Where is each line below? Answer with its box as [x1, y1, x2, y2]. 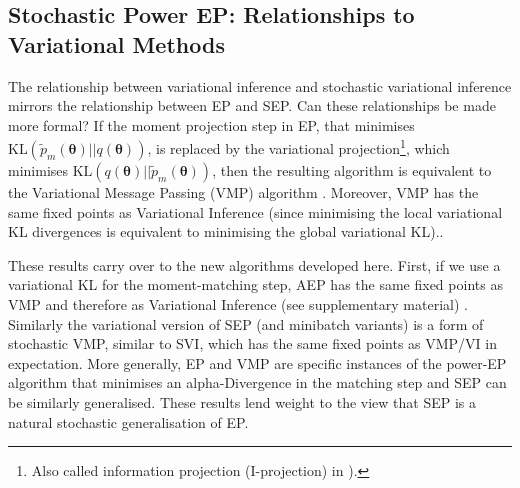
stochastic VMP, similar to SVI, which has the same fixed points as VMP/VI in [8, 333, 498, 354]
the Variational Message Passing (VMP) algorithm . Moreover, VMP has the [8, 182, 479, 203]
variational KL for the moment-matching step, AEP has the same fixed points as [8, 274, 503, 295]
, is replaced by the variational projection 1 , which [147, 135, 450, 159]
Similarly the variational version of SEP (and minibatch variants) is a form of [8, 313, 484, 334]
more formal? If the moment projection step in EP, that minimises [8, 114, 415, 135]
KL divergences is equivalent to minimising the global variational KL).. [8, 221, 444, 242]
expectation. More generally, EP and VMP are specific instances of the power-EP [8, 352, 507, 373]
